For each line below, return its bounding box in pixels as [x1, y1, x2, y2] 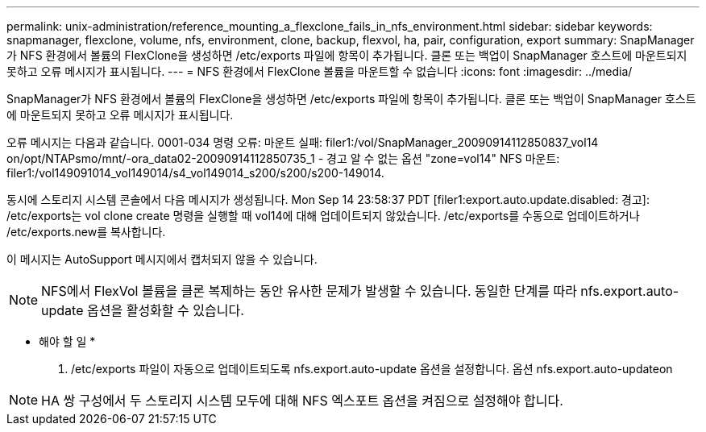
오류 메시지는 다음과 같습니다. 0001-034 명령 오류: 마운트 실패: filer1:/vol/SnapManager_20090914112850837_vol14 [6, 135, 599, 149]
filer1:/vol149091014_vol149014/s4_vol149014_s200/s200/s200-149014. [6, 166, 384, 180]
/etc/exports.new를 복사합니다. [6, 225, 166, 239]
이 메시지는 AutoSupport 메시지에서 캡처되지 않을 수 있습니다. [6, 252, 318, 266]
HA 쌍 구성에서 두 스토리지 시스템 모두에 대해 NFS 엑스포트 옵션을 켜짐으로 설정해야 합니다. [41, 393, 563, 409]
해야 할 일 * [39, 334, 96, 348]
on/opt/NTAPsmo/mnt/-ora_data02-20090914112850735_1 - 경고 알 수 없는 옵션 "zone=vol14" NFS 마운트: [6, 152, 560, 165]
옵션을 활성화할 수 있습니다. [87, 302, 244, 318]
